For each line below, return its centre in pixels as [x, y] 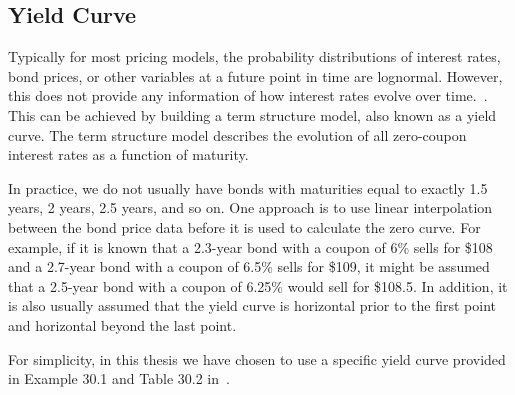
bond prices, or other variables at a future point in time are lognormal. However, [255, 75]
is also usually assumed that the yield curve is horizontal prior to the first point [252, 305]
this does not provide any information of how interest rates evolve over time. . [248, 95]
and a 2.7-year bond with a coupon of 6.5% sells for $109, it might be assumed [249, 266]
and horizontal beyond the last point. [122, 324]
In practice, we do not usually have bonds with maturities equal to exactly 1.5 [248, 187]
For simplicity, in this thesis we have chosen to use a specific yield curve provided [257, 358]
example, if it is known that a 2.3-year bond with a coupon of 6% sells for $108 [250, 246]
